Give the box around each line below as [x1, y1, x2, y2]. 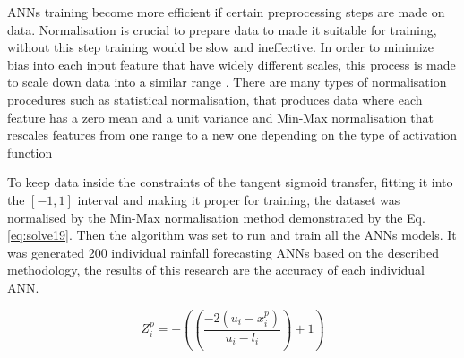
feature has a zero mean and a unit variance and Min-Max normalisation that [7, 107, 434, 126]
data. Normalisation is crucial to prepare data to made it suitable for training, [7, 20, 437, 38]
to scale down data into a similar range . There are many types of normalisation [7, 72, 447, 91]
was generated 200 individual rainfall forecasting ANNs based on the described [7, 243, 440, 261]
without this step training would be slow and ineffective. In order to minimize [7, 38, 434, 56]
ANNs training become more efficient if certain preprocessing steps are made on [7, 3, 445, 21]
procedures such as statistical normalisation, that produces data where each [7, 89, 423, 108]
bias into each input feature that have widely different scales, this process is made [7, 55, 456, 73]
